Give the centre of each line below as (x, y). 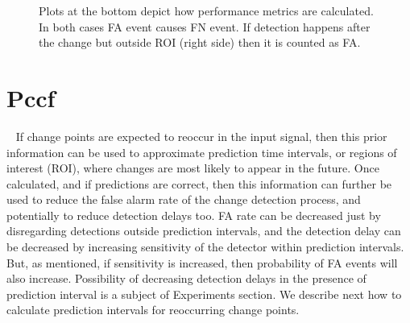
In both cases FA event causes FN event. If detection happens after (205, 26)
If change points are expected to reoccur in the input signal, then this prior (201, 136)
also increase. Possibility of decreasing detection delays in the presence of (186, 278)
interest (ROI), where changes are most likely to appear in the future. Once (193, 168)
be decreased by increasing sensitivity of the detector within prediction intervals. (205, 247)
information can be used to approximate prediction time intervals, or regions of (202, 152)
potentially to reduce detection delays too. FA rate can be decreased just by (194, 215)
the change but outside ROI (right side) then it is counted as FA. (200, 42)
